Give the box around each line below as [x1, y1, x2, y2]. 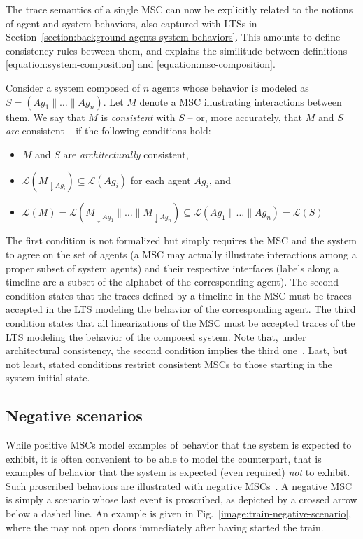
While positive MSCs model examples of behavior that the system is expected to [6, 437, 352, 452]
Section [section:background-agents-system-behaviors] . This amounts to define [6, 29, 341, 44]
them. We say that [6, 109, 85, 124]
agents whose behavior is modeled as [152, 80, 309, 94]
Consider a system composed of [6, 80, 141, 94]
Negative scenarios [6, 405, 143, 426]
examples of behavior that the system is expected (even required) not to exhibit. [6, 465, 350, 479]
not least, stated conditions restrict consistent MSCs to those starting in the [6, 356, 332, 371]
